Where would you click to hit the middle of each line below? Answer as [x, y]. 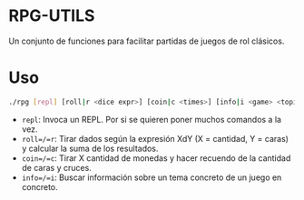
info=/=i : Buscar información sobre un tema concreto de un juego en [152, 177]
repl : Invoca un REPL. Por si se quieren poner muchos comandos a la [152, 119]
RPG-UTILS [52, 16]
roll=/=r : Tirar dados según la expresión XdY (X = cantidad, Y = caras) [155, 138]
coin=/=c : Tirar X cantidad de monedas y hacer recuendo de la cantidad [156, 158]
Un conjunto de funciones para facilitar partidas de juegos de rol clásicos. [147, 41]
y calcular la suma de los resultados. [90, 148]
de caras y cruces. [56, 167]
